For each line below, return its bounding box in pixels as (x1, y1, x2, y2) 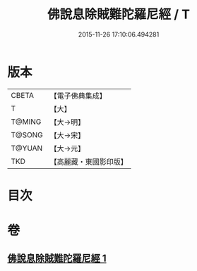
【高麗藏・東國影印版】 (49, 156, 129, 166)
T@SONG (11, 130, 44, 139)
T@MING (11, 117, 42, 127)
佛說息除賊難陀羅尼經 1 (7, 253, 107, 265)
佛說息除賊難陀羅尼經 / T (47, 6, 191, 23)
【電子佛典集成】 (49, 91, 107, 101)
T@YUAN (11, 143, 43, 153)
